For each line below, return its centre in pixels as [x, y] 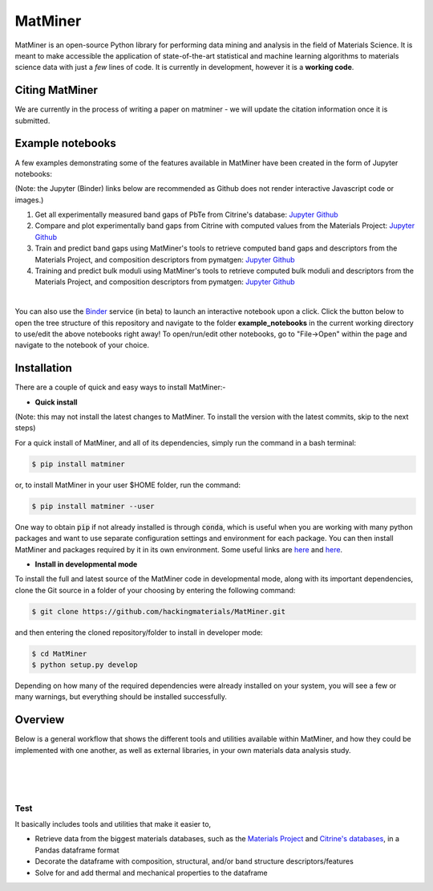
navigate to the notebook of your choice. [82, 345]
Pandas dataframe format [77, 850]
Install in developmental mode [86, 564]
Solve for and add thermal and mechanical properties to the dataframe [151, 873]
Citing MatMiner [56, 90]
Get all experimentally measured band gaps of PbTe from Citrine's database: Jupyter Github [186, 215]
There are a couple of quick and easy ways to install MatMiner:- [120, 387]
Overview [40, 720]
